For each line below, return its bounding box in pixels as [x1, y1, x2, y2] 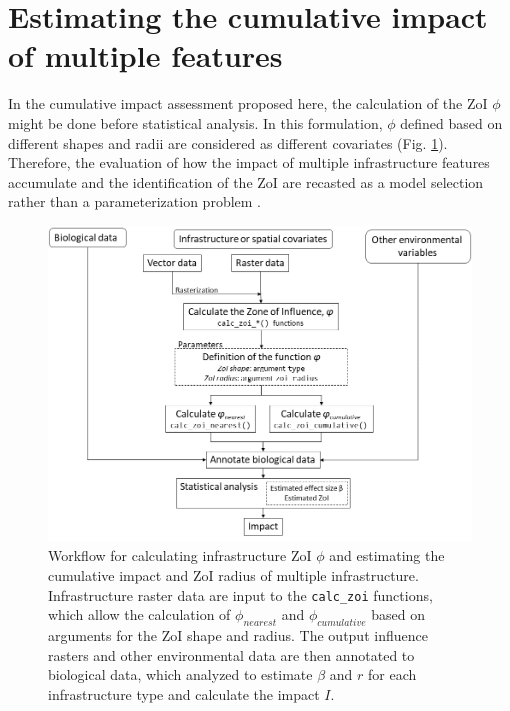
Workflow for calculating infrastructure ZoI [48, 545, 312, 566]
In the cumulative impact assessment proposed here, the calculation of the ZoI [8, 93, 488, 114]
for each [368, 664, 417, 685]
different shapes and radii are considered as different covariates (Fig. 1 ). [8, 132, 448, 153]
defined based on [400, 112, 503, 133]
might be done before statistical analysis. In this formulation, [8, 112, 383, 133]
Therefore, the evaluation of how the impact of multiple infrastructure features [8, 152, 490, 173]
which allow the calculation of [48, 604, 231, 625]
